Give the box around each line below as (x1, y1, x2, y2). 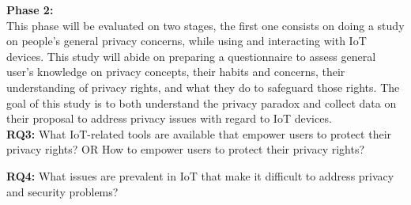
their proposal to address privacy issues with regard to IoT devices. (6, 110, 332, 127)
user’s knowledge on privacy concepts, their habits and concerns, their (6, 63, 345, 80)
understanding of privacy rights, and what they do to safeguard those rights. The (6, 78, 400, 95)
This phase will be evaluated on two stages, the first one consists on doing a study (6, 17, 405, 33)
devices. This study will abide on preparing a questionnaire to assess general (6, 47, 376, 64)
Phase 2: (6, 2, 54, 17)
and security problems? (6, 183, 119, 199)
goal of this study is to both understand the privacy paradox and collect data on (6, 94, 397, 111)
